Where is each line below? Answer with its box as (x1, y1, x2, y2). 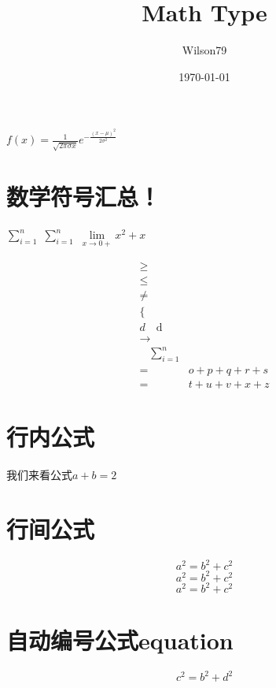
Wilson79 (182, 42, 227, 58)
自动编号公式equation (6, 623, 234, 656)
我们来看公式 (6, 467, 72, 483)
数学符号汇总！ (6, 180, 161, 213)
